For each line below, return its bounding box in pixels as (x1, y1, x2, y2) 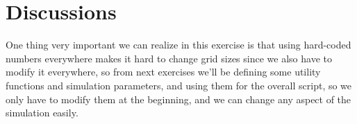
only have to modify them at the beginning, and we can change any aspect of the (6, 91, 351, 106)
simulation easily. (6, 105, 78, 120)
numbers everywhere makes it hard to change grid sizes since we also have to (6, 51, 332, 65)
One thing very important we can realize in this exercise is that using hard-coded (6, 37, 351, 52)
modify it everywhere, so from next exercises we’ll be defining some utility (6, 64, 321, 79)
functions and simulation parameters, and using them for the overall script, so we (6, 78, 352, 92)
